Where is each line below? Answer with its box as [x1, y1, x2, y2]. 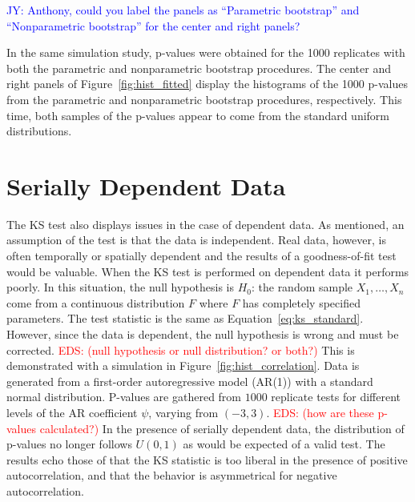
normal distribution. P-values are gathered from [6, 388, 242, 405]
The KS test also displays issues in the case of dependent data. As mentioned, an [6, 215, 405, 232]
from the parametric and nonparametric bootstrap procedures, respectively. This [6, 90, 402, 107]
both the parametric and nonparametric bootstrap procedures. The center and [6, 59, 392, 76]
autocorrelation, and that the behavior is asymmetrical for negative [6, 467, 337, 484]
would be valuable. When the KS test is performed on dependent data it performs [6, 263, 409, 279]
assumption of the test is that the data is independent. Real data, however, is [6, 231, 386, 248]
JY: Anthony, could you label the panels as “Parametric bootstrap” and [6, 2, 360, 18]
